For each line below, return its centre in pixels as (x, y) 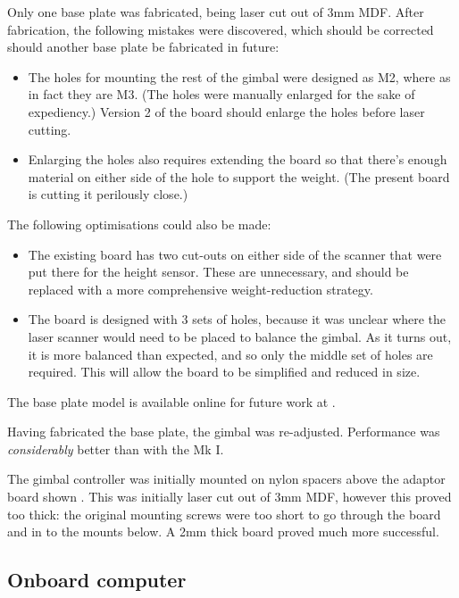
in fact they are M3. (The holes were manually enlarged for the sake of (221, 94)
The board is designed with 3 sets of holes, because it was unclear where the (237, 319)
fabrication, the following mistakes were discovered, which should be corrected (221, 29)
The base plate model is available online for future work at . (171, 401)
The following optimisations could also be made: (139, 224)
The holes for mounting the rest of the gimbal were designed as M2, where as (239, 76)
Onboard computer (97, 580)
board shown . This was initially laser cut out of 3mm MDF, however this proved (229, 497)
